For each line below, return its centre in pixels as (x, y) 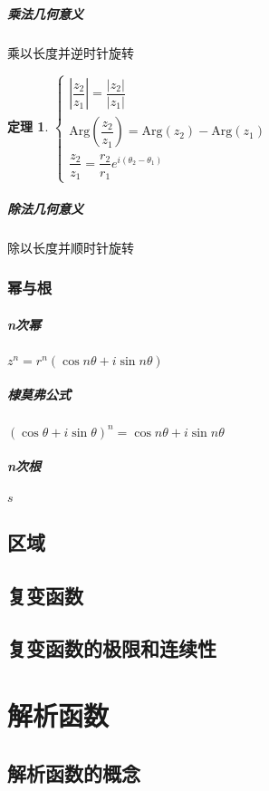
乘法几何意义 (45, 13)
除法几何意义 (45, 208)
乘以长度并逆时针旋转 (71, 52)
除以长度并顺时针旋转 (71, 247)
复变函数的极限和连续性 (112, 648)
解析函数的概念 (74, 772)
